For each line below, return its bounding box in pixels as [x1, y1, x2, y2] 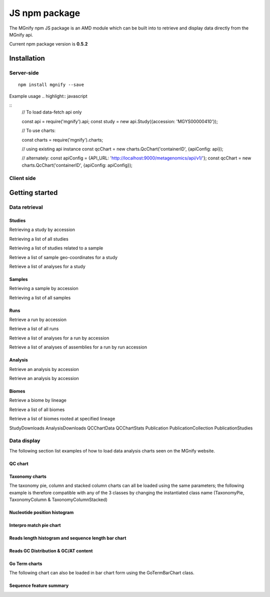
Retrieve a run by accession [9, 316, 67, 322]
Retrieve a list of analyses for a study [9, 263, 86, 269]
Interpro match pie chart [9, 522, 61, 528]
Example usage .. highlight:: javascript [9, 93, 87, 99]
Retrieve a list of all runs [9, 325, 59, 332]
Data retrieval [9, 204, 43, 211]
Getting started [9, 188, 58, 197]
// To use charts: [21, 127, 56, 133]
